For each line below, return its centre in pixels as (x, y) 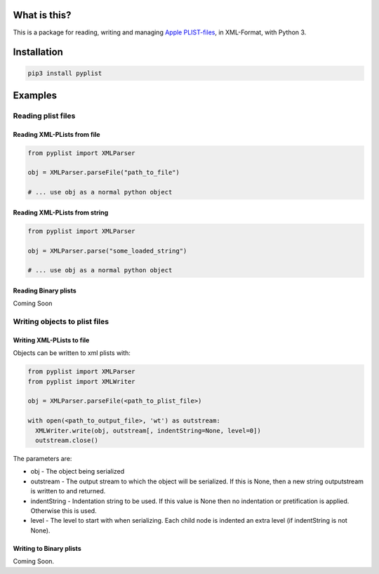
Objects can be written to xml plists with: (72, 353)
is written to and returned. (68, 491)
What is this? (42, 15)
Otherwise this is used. (64, 510)
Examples (35, 95)
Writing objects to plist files (61, 321)
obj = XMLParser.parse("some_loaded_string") (107, 251)
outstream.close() (67, 441)
